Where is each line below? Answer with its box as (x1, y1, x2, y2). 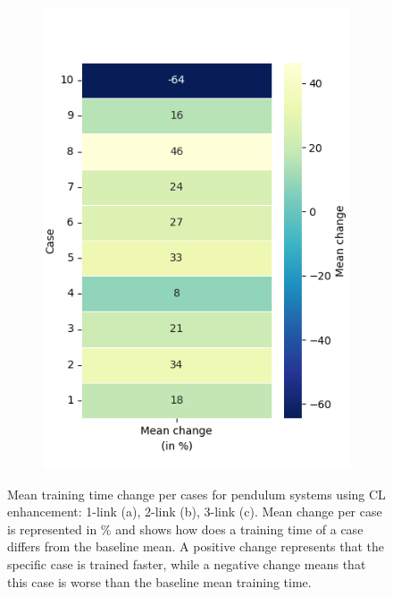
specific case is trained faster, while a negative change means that (7, 554, 366, 573)
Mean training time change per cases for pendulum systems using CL (7, 484, 386, 503)
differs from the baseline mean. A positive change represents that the (7, 537, 385, 556)
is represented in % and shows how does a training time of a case (7, 519, 364, 538)
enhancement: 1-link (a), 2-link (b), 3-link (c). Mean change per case (7, 502, 382, 521)
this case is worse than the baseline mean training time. (7, 572, 312, 591)
